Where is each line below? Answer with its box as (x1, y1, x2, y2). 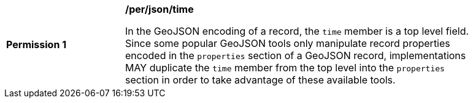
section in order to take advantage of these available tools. (125, 74, 396, 86)
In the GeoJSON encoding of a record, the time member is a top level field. (125, 25, 469, 37)
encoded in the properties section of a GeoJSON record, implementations (125, 49, 466, 62)
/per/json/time (125, 3, 194, 15)
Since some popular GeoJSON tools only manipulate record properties (125, 37, 450, 49)
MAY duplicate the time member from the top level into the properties (125, 62, 445, 74)
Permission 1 (6, 38, 67, 51)
